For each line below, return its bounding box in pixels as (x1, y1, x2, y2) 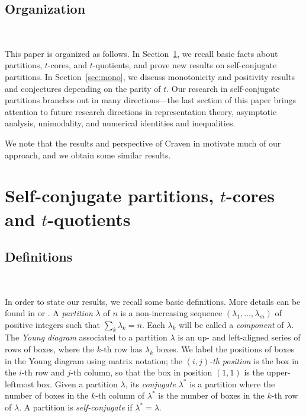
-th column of (95, 389, 145, 402)
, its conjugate (125, 377, 176, 390)
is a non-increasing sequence (120, 307, 223, 319)
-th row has (101, 343, 143, 355)
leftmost (5, 377, 34, 390)
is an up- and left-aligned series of (178, 331, 301, 343)
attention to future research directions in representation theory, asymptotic (5, 105, 277, 117)
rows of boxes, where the (5, 343, 94, 355)
